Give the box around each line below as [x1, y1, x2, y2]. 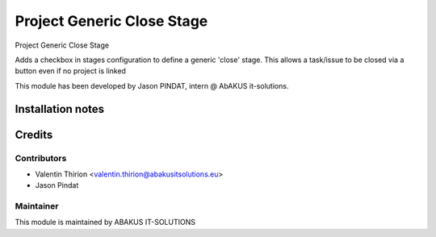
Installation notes [15, 102, 105, 116]
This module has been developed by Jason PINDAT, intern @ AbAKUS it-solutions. [15, 81, 289, 90]
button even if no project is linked [15, 66, 127, 76]
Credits [15, 127, 53, 141]
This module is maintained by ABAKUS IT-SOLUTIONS [15, 218, 195, 227]
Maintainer [15, 201, 59, 212]
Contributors [15, 152, 67, 164]
